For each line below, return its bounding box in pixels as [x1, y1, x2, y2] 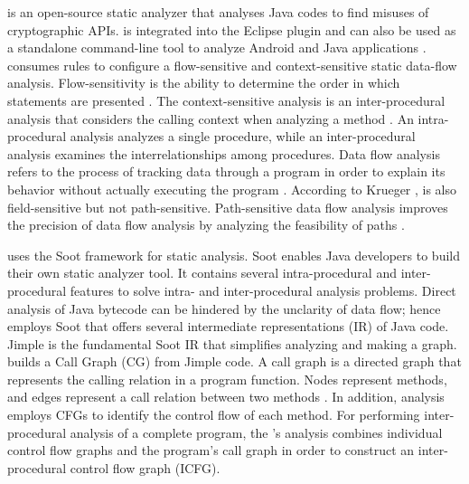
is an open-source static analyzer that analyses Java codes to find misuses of [7, 3, 429, 21]
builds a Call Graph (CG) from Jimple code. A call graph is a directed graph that [7, 352, 462, 371]
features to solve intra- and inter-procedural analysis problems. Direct [70, 280, 456, 299]
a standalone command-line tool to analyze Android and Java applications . [7, 38, 427, 57]
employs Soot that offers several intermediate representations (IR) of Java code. [7, 317, 449, 336]
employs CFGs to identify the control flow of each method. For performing [7, 405, 420, 424]
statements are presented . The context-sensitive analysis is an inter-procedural [7, 90, 446, 109]
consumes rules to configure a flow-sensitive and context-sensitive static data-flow [7, 55, 457, 74]
